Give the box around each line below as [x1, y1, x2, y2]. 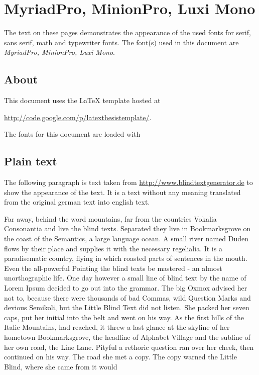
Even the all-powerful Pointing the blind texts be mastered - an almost [4, 262, 222, 273]
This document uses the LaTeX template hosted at [4, 95, 161, 106]
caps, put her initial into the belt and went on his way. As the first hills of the [4, 312, 244, 322]
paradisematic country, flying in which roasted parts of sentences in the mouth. [4, 253, 247, 263]
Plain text [4, 153, 57, 169]
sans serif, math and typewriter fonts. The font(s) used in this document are [4, 37, 239, 47]
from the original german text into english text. [4, 197, 150, 207]
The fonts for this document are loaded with [4, 129, 141, 139]
